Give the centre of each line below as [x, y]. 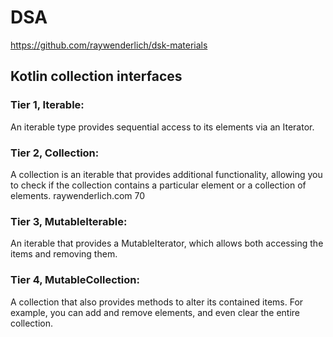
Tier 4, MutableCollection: [75, 280]
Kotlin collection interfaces [96, 76]
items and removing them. [64, 254]
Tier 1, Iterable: [47, 105]
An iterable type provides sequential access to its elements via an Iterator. [162, 127]
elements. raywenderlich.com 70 [78, 195]
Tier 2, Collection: [55, 153]
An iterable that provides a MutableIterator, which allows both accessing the [167, 243]
